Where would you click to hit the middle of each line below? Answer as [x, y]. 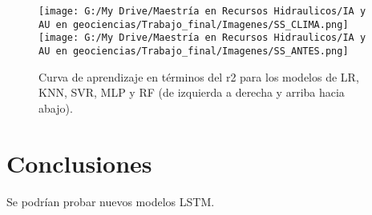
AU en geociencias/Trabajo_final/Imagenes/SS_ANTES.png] [194, 51]
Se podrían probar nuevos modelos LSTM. [111, 201]
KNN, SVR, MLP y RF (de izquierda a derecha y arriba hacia [192, 92]
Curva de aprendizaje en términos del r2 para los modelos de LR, [199, 76]
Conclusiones [79, 163]
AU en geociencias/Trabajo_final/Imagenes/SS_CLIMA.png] [194, 24]
